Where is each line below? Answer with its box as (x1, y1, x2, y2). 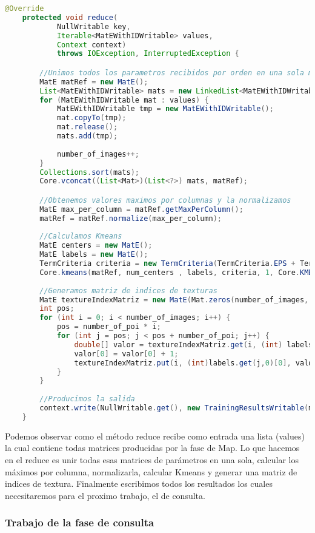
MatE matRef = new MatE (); (39, 77, 148, 86)
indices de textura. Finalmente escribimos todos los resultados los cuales (5, 477, 273, 490)
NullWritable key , (56, 22, 131, 31)
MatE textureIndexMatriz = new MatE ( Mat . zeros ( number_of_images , (39, 295, 309, 304)
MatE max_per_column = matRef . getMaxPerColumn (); (39, 205, 244, 214)
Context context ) (56, 40, 127, 49)
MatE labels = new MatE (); (39, 250, 148, 259)
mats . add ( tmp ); (56, 132, 118, 141)
